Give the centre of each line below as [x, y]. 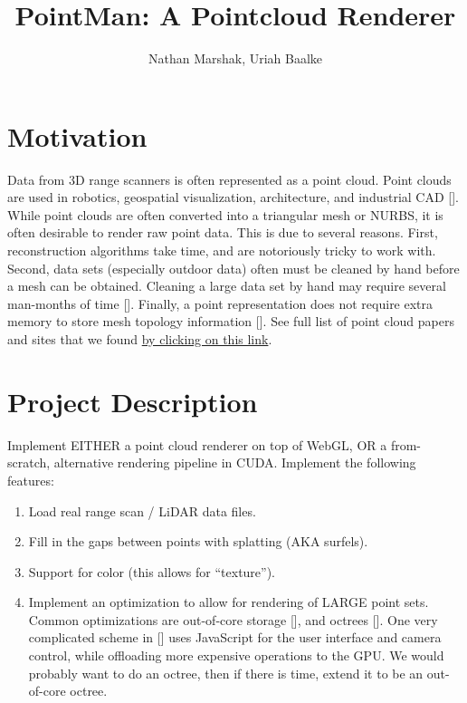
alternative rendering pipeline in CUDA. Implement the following [235, 462]
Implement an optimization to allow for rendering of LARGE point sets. [229, 602]
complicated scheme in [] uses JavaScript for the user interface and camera [235, 637]
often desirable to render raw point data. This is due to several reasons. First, [223, 232]
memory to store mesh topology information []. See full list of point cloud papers [231, 321]
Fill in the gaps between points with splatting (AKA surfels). [198, 541]
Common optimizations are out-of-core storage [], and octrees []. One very [233, 619]
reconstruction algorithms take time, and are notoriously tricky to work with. [222, 250]
